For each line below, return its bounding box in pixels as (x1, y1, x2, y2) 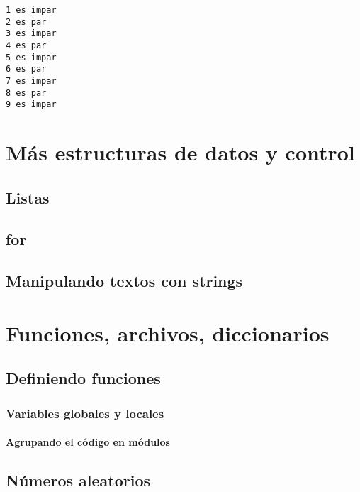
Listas (6, 186, 50, 208)
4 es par (6, 40, 47, 50)
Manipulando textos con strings (6, 270, 243, 292)
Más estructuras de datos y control (6, 138, 355, 167)
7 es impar (6, 75, 57, 86)
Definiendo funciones (6, 367, 161, 389)
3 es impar (6, 28, 57, 39)
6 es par (6, 64, 47, 75)
